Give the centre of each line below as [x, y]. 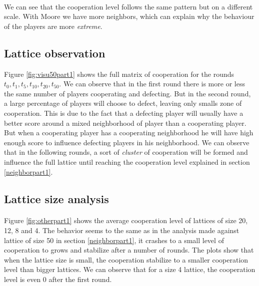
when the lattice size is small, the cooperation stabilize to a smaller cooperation [126, 259]
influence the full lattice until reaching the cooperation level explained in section [127, 161]
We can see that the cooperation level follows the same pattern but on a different [128, 6]
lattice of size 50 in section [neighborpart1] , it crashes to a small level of [114, 240]
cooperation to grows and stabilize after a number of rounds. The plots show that [129, 250]
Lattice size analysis [56, 198]
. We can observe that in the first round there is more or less [152, 84]
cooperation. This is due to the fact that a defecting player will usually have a [124, 113]
